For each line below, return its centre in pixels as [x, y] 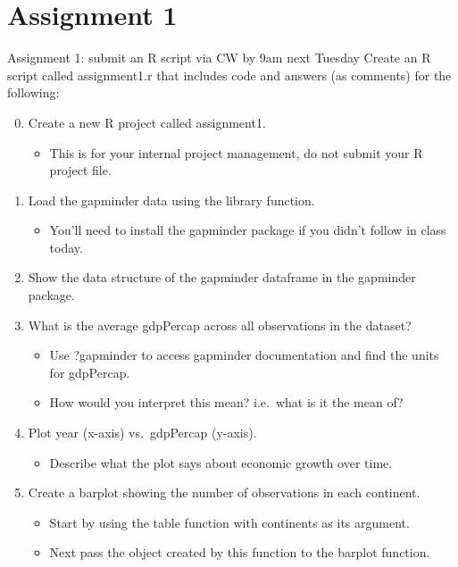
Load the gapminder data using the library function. [171, 200]
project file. [80, 170]
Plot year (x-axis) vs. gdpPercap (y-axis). [142, 433]
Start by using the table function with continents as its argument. [229, 522]
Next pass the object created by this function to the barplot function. [240, 552]
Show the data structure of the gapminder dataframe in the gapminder [222, 277]
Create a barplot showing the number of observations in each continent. [224, 492]
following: [33, 92]
